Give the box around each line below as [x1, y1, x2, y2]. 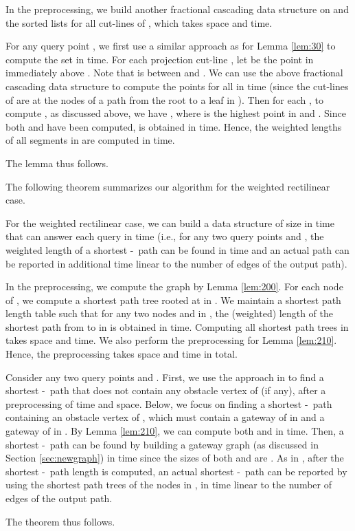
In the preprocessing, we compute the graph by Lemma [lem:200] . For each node [5, 279, 343, 294]
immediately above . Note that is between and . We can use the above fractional [5, 65, 343, 80]
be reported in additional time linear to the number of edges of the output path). [5, 256, 347, 270]
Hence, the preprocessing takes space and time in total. [5, 347, 238, 361]
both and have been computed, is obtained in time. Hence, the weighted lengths [5, 119, 342, 133]
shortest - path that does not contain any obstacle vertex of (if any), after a [5, 383, 326, 398]
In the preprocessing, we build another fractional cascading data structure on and [5, 2, 349, 16]
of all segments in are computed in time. [5, 133, 175, 147]
